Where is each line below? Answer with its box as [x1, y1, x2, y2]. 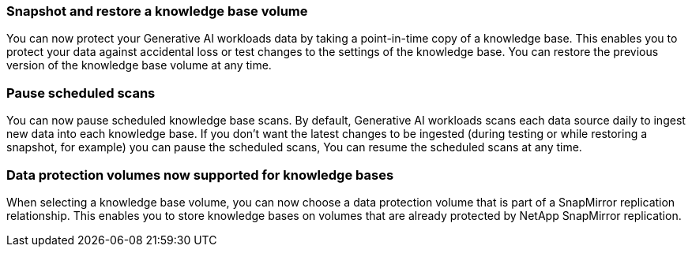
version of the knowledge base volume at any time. [6, 58, 272, 73]
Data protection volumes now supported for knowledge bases [6, 166, 394, 183]
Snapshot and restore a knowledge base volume [6, 3, 308, 19]
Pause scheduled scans [6, 84, 156, 101]
